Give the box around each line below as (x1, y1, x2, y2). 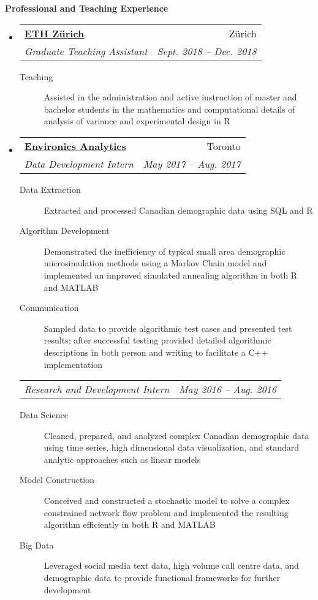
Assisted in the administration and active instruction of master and (44, 91, 297, 103)
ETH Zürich (24, 26, 85, 40)
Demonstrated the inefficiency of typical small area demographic (44, 244, 286, 257)
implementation (44, 358, 103, 370)
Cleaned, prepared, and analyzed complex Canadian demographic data (44, 429, 309, 441)
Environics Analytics (24, 138, 126, 153)
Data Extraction (19, 182, 81, 195)
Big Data (19, 538, 54, 551)
